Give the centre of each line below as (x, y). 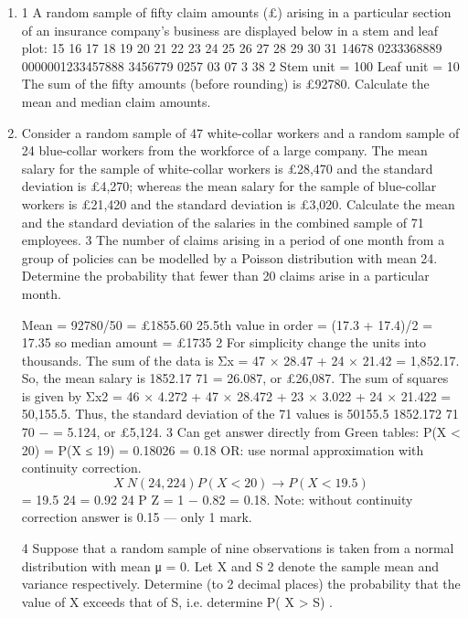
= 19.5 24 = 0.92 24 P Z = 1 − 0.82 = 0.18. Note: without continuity (217, 499)
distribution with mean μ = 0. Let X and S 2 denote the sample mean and (230, 565)
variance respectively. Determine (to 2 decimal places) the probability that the (241, 584)
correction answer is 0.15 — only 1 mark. (137, 517)
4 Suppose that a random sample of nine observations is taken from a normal (238, 548)
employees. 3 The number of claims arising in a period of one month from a (233, 240)
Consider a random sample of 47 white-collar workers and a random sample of (240, 132)
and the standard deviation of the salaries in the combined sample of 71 (223, 222)
